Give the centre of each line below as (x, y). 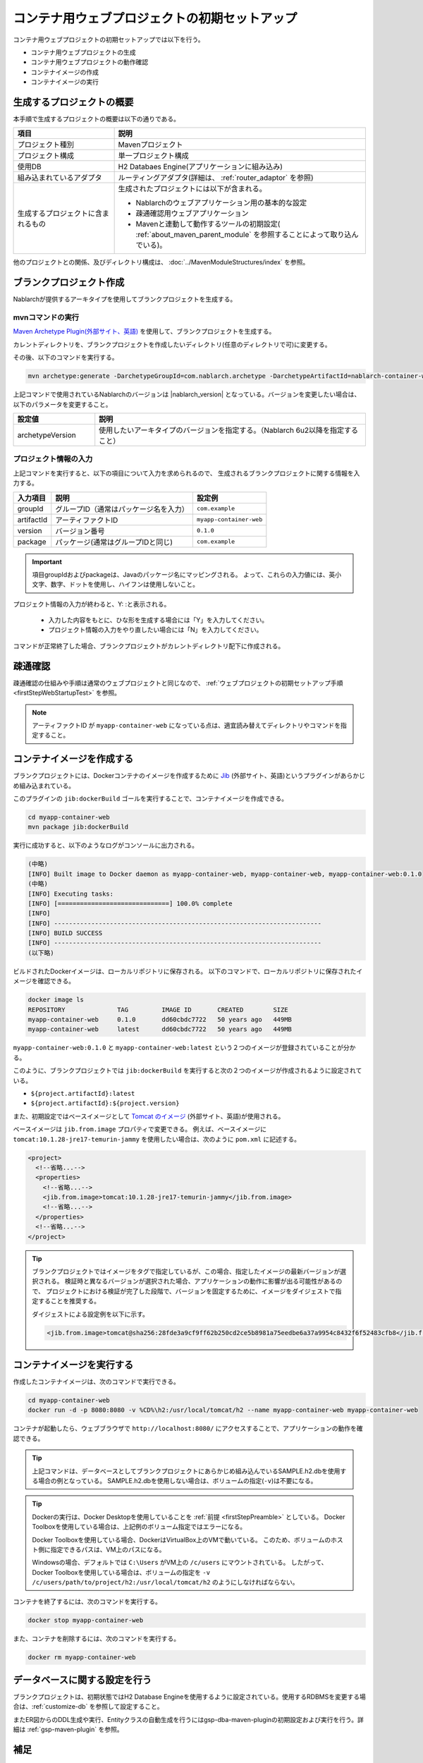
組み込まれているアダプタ (60, 178)
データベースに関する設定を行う (82, 1679)
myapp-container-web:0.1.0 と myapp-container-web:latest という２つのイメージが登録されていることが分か (184, 1048)
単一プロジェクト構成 (154, 156)
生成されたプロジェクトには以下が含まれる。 (192, 189)
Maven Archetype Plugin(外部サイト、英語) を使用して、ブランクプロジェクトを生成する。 (144, 331)
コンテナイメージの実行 (65, 82)
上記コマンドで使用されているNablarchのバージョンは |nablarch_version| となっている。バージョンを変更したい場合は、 (187, 394)
